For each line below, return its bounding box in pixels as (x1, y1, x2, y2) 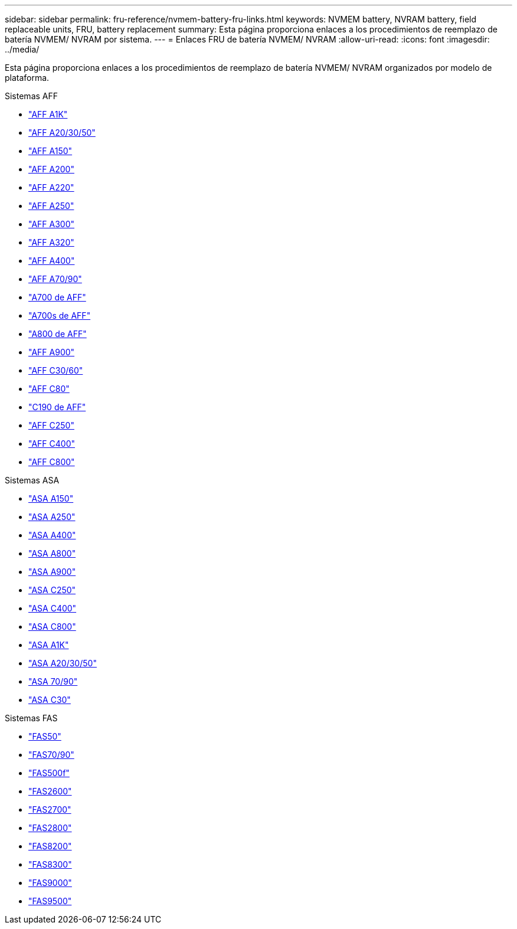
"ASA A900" (28, 567, 76, 577)
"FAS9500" (28, 896, 72, 906)
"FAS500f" (28, 768, 70, 778)
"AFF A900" (28, 347, 75, 357)
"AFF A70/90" (28, 274, 82, 284)
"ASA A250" (28, 512, 76, 522)
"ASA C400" (28, 603, 77, 613)
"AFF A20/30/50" (28, 127, 96, 138)
